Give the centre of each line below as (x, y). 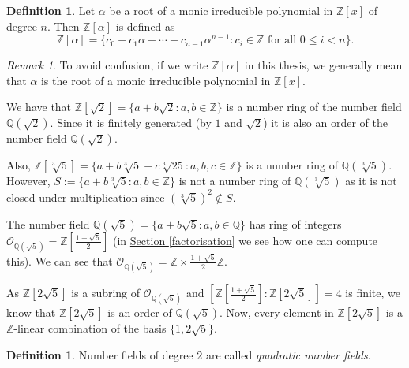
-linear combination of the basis (90, 328)
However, (28, 181)
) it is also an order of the (325, 123)
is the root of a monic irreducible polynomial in (156, 80)
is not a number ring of (235, 181)
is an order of (140, 312)
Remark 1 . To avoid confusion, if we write (107, 65)
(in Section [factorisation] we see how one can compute (246, 240)
